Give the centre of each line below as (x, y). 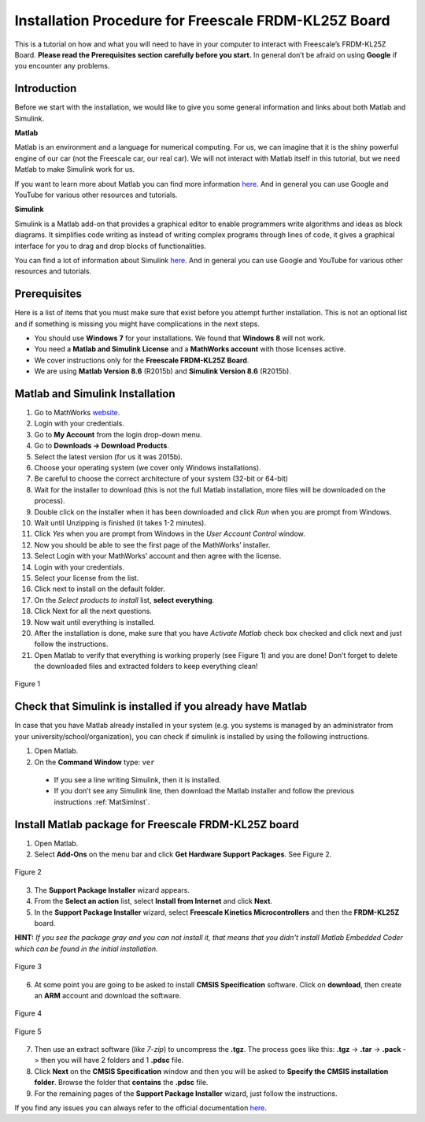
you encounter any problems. (62, 66)
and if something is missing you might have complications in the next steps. (137, 324)
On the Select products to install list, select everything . (124, 600)
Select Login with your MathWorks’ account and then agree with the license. (158, 556)
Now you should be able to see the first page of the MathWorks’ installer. (152, 544)
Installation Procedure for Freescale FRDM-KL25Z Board (202, 20)
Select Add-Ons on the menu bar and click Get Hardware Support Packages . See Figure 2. (183, 854)
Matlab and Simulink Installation (95, 394)
